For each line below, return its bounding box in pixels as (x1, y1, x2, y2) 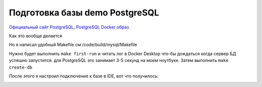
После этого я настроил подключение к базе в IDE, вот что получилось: (9, 73, 159, 79)
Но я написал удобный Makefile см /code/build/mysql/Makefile (9, 42, 137, 48)
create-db (9, 64, 33, 70)
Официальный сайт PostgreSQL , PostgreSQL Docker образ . (9, 24, 131, 30)
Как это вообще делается (9, 33, 63, 39)
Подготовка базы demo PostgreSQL (9, 7, 160, 18)
